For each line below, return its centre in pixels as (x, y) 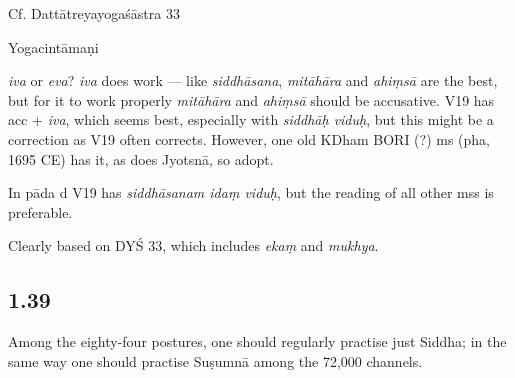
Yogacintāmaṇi (53, 46)
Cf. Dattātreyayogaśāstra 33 (94, 13)
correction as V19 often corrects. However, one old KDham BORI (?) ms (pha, (249, 138)
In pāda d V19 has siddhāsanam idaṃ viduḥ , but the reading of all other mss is (251, 192)
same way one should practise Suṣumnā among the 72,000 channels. (215, 360)
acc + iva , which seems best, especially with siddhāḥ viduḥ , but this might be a (251, 119)
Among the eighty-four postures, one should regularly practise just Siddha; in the (257, 341)
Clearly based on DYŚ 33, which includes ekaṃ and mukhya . (193, 245)
